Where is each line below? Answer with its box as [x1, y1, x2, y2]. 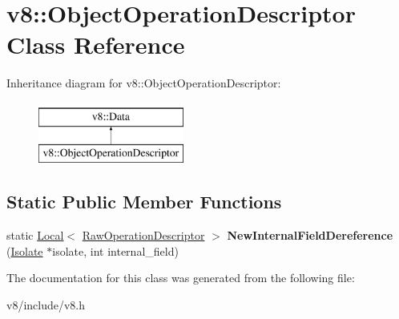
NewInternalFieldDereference [227, 227, 393, 244]
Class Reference [6, 28, 185, 61]
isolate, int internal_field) [52, 242, 179, 259]
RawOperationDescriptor [82, 227, 205, 244]
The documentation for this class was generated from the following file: [6, 269, 355, 286]
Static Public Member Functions [6, 189, 282, 214]
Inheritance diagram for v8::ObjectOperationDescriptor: [6, 75, 281, 91]
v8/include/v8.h [6, 297, 86, 313]
